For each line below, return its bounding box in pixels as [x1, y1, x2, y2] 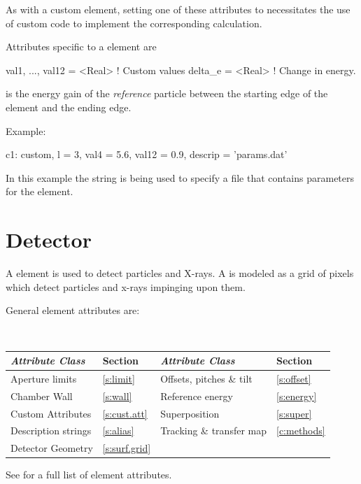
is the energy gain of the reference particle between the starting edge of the [6, 86, 328, 101]
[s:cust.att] [102, 406, 148, 420]
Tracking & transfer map [160, 423, 267, 438]
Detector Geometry [10, 441, 93, 455]
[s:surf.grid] [102, 441, 151, 455]
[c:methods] [276, 423, 325, 438]
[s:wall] [102, 388, 132, 403]
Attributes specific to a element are [6, 39, 157, 54]
